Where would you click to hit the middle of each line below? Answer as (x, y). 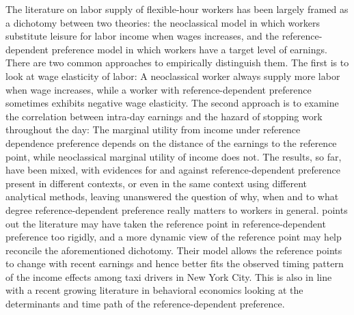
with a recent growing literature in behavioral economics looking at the (154, 290)
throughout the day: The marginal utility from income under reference (153, 129)
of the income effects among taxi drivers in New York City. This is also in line (169, 276)
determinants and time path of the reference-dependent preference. (145, 304)
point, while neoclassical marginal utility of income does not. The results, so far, (174, 156)
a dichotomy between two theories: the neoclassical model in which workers (163, 22)
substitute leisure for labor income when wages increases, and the (142, 36)
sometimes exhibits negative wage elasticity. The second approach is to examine (172, 103)
